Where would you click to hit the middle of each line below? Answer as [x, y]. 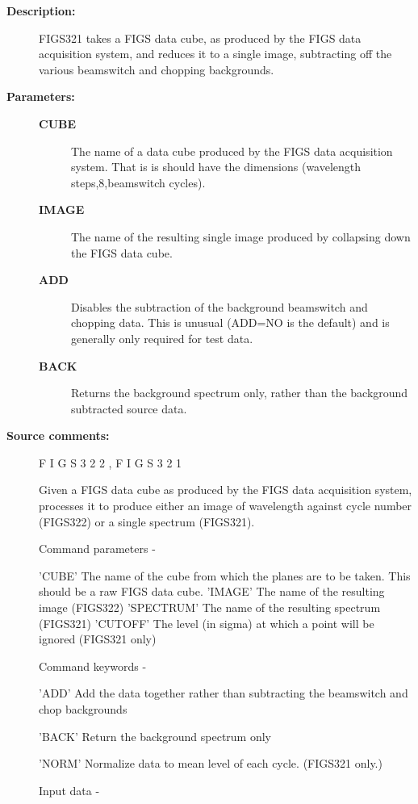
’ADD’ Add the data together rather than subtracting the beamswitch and [224, 693]
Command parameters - [97, 549]
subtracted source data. [129, 408]
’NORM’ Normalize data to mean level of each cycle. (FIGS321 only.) [211, 763]
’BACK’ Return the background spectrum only [155, 736]
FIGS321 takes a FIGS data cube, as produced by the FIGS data [200, 38]
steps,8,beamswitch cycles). [138, 182]
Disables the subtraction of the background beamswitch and [219, 306]
